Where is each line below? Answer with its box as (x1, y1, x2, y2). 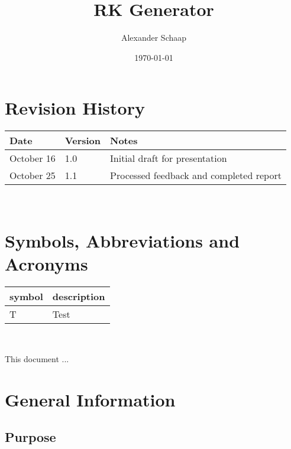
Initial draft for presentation (110, 151, 227, 165)
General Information (5, 387, 176, 411)
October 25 (9, 168, 56, 183)
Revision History (5, 96, 145, 120)
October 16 (9, 151, 56, 165)
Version (64, 134, 101, 148)
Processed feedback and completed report (110, 168, 282, 183)
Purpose (5, 428, 56, 446)
